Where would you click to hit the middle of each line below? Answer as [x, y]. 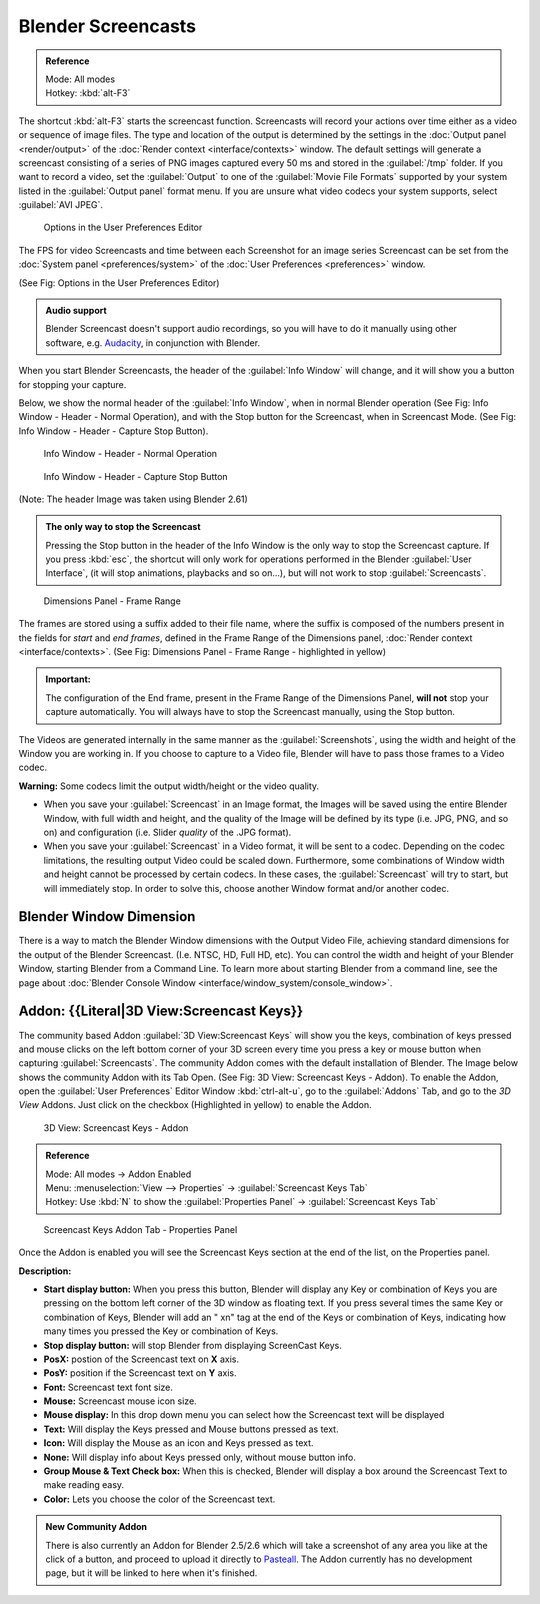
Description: [45, 1271]
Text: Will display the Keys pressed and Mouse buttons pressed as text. [191, 1429]
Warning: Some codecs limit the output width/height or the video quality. [169, 786]
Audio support [76, 311]
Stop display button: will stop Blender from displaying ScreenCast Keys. [192, 1345]
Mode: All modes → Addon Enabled [118, 1174]
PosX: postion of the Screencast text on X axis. [141, 1359]
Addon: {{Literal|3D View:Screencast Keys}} [161, 1011]
